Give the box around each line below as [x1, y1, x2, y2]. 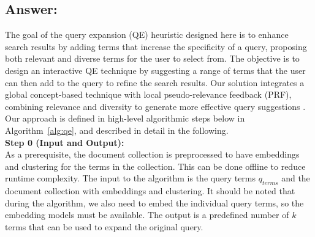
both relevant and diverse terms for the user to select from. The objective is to [5, 52, 300, 65]
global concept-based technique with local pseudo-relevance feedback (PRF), [5, 88, 292, 101]
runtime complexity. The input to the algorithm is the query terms [5, 172, 256, 184]
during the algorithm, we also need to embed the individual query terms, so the [5, 196, 304, 209]
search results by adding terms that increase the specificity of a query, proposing [5, 40, 307, 53]
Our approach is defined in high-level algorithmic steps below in [5, 112, 245, 125]
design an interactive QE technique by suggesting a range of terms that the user [5, 64, 306, 76]
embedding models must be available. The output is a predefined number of [5, 208, 289, 221]
